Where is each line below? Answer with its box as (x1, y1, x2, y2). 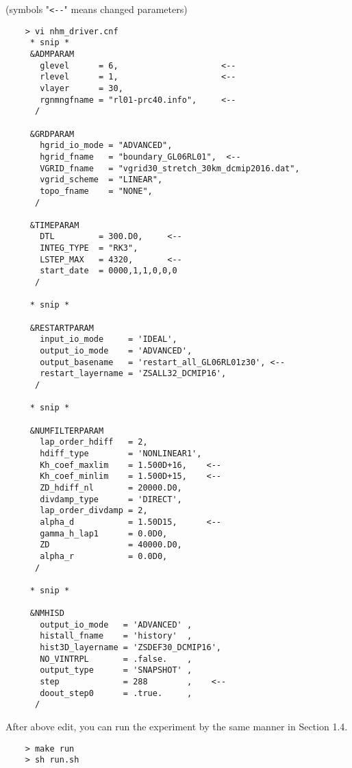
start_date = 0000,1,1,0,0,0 (40, 266, 177, 276)
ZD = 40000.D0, (40, 540, 182, 550)
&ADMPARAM (29, 49, 75, 59)
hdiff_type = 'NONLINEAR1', (40, 448, 202, 458)
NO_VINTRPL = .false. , (40, 654, 192, 664)
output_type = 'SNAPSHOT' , (40, 665, 192, 676)
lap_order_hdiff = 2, (40, 437, 148, 447)
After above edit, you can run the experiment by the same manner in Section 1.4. (5, 719, 348, 734)
